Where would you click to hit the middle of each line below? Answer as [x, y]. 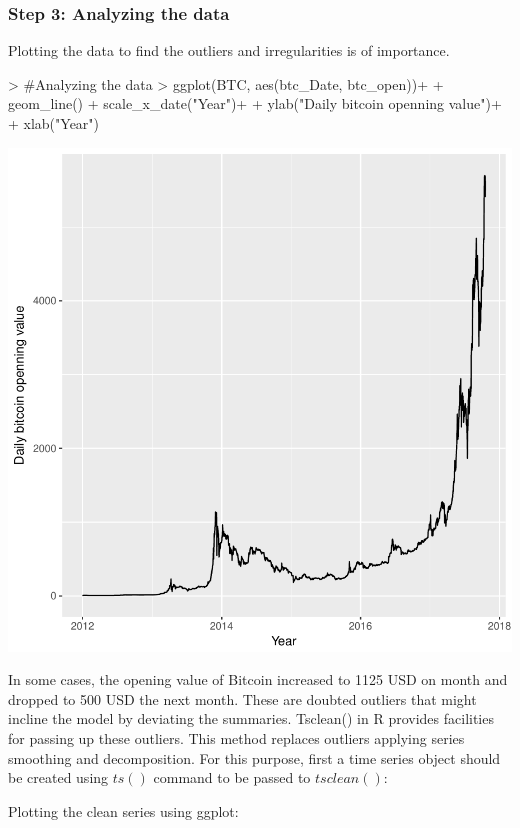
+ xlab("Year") [54, 123]
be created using [58, 777]
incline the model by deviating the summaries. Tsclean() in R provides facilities [251, 718]
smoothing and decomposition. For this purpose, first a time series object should [254, 757]
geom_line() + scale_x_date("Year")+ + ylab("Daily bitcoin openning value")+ [255, 103]
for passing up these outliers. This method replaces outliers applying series [236, 737]
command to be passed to [232, 777]
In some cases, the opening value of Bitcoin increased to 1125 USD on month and [258, 679]
